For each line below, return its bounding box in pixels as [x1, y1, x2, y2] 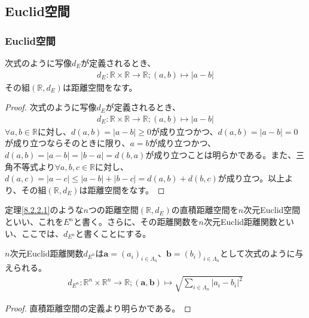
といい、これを [5, 215, 63, 227]
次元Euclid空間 [243, 203, 301, 216]
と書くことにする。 [75, 227, 151, 239]
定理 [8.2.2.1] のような [5, 203, 84, 216]
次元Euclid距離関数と [204, 215, 286, 227]
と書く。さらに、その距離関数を [74, 215, 199, 227]
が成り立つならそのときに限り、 [5, 137, 130, 149]
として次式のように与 [219, 247, 304, 260]
